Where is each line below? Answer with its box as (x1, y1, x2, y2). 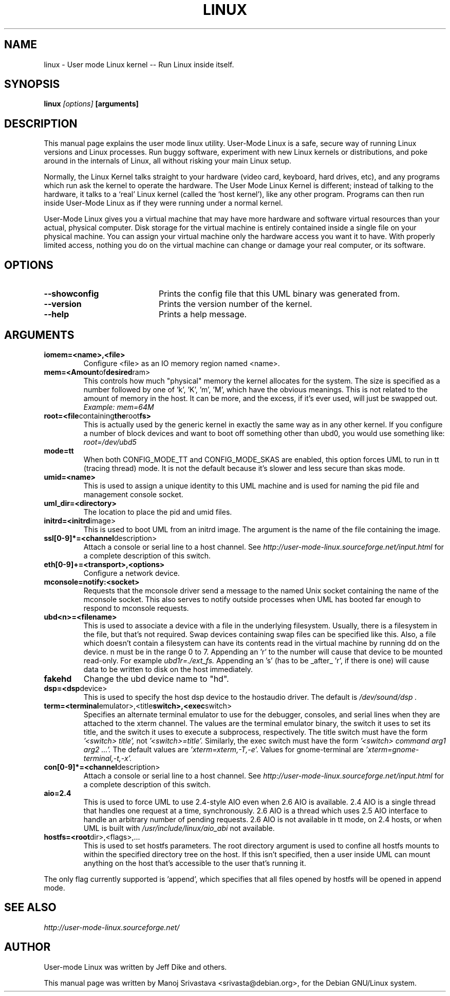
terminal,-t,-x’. (83, 753, 132, 763)
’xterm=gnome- (365, 745, 419, 754)
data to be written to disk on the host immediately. (83, 664, 253, 674)
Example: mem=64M (83, 402, 154, 411)
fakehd (44, 673, 72, 684)
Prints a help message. (158, 309, 247, 320)
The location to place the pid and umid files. (83, 507, 232, 516)
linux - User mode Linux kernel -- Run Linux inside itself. (44, 60, 234, 69)
